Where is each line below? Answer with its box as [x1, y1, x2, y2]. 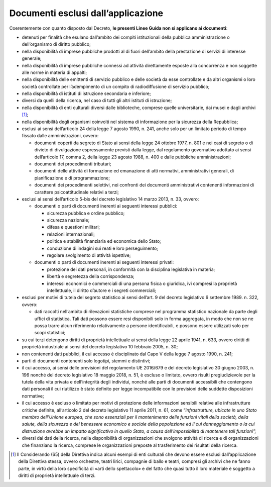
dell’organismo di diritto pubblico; [22, 41, 91, 47]
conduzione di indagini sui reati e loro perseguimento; [47, 245, 158, 251]
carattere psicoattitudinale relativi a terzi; [34, 189, 119, 195]
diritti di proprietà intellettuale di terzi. [18, 472, 96, 478]
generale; [22, 55, 42, 61]
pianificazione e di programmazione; [34, 175, 110, 181]
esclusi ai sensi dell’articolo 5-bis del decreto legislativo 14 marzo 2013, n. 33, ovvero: [22, 196, 199, 202]
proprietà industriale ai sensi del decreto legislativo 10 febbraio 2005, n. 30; [22, 344, 178, 350]
